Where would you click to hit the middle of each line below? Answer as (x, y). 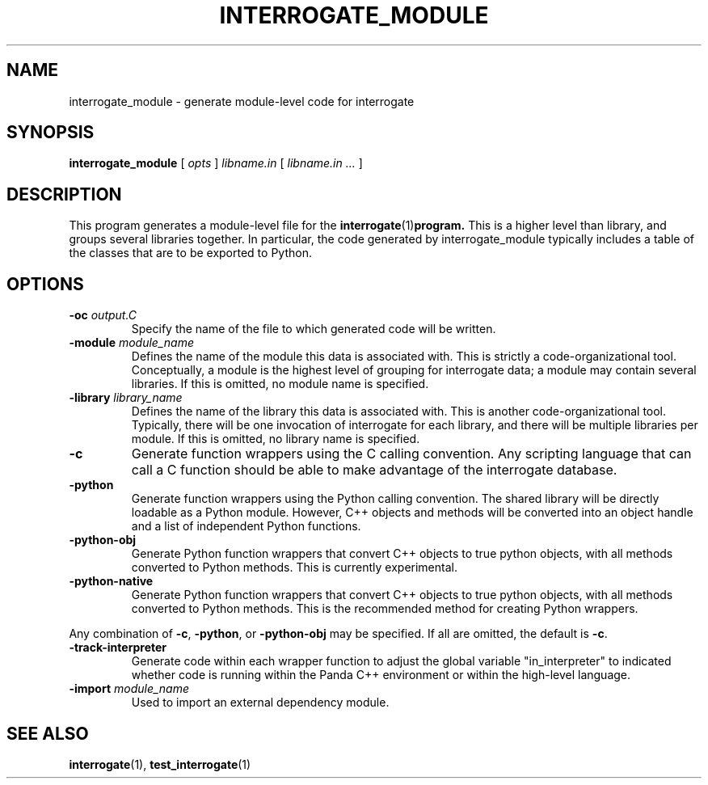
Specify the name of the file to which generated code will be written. (314, 329)
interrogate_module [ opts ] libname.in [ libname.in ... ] (216, 163)
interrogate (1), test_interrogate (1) (160, 764)
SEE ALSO (48, 733)
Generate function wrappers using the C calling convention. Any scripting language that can (411, 454)
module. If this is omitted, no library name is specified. (276, 439)
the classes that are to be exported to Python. (190, 253)
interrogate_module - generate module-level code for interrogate (242, 101)
